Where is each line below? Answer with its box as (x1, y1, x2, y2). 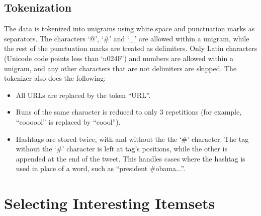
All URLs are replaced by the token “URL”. (16, 89, 151, 100)
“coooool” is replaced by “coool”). (16, 116, 121, 127)
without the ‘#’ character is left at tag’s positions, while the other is (16, 143, 227, 154)
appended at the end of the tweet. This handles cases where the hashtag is (16, 153, 245, 164)
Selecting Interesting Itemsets (4, 193, 215, 213)
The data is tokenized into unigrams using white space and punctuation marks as (4, 23, 255, 34)
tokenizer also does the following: (4, 73, 106, 83)
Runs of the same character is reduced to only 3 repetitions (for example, (16, 106, 242, 117)
